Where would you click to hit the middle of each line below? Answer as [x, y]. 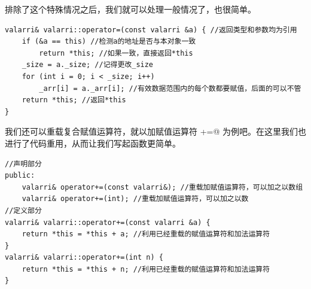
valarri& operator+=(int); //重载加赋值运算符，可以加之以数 [135, 199]
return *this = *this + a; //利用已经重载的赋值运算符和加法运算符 [146, 234]
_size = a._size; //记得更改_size [88, 65]
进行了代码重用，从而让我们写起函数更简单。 [93, 143]
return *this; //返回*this [74, 100]
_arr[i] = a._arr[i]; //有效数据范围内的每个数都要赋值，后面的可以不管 [170, 88]
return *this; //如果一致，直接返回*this [116, 53]
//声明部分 [23, 164]
